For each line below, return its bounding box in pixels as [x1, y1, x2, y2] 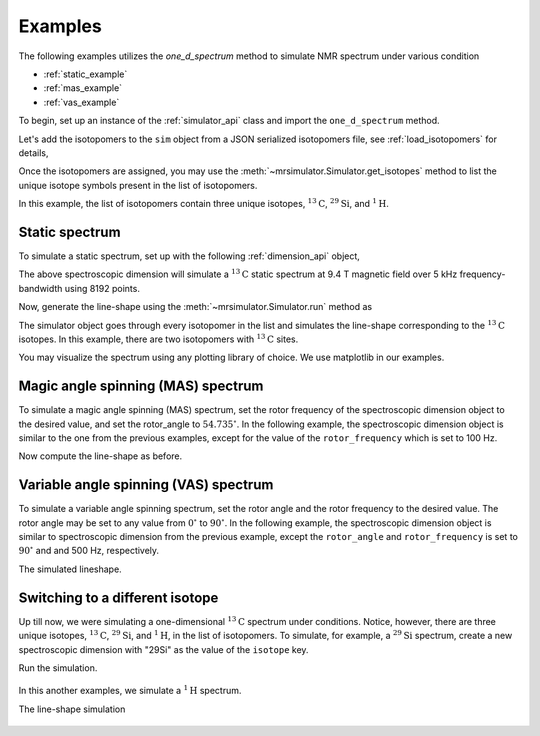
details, [18, 146, 49, 159]
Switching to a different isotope [18, 589, 219, 606]
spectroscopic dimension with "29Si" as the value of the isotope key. [18, 643, 309, 655]
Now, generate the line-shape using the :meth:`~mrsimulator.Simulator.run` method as [18, 301, 373, 313]
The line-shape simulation [18, 703, 126, 715]
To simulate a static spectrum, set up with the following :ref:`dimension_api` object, [18, 250, 360, 262]
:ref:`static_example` [43, 68, 128, 80]
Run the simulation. [18, 661, 98, 674]
